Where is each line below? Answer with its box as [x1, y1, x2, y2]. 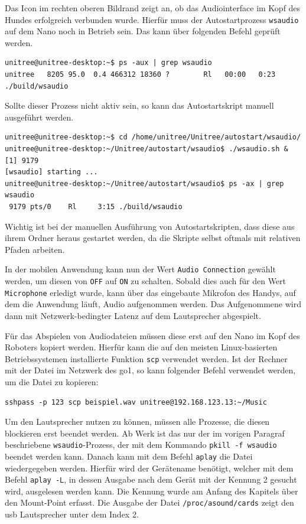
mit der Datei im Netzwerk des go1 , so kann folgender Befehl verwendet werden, [5, 364, 296, 376]
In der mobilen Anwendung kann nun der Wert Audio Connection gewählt [5, 263, 276, 275]
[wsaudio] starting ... [5, 168, 98, 177]
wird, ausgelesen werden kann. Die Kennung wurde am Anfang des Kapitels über [5, 484, 298, 497]
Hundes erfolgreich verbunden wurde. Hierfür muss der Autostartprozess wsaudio [5, 13, 299, 25]
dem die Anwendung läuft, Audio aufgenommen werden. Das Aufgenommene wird [5, 298, 302, 310]
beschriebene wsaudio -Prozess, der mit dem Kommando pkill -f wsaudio [5, 438, 277, 451]
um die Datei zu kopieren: [5, 375, 99, 388]
